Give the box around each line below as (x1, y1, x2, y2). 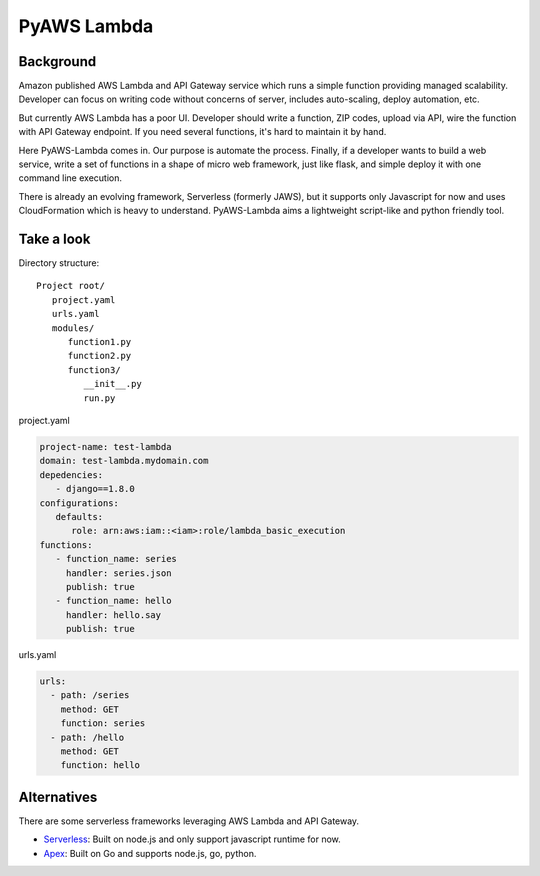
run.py (83, 392, 116, 404)
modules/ (51, 322, 95, 334)
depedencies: (39, 469, 104, 480)
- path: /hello (50, 731, 125, 743)
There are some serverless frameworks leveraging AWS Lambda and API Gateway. (18, 815, 360, 827)
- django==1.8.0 (55, 483, 135, 495)
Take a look (18, 231, 91, 247)
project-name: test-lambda (39, 441, 172, 452)
